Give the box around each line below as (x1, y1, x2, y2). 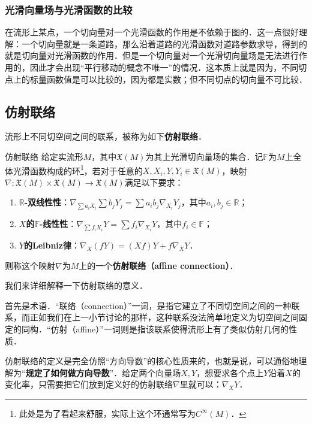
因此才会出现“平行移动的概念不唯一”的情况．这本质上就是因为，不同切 (29, 61, 307, 73)
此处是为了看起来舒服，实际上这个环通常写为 (19, 407, 196, 419)
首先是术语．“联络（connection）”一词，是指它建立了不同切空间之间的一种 (5, 299, 292, 311)
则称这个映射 (5, 259, 55, 271)
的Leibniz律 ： (23, 239, 80, 252)
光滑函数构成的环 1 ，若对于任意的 (13, 162, 143, 177)
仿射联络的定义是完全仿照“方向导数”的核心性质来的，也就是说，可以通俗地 (5, 355, 299, 367)
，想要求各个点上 (196, 366, 264, 378)
